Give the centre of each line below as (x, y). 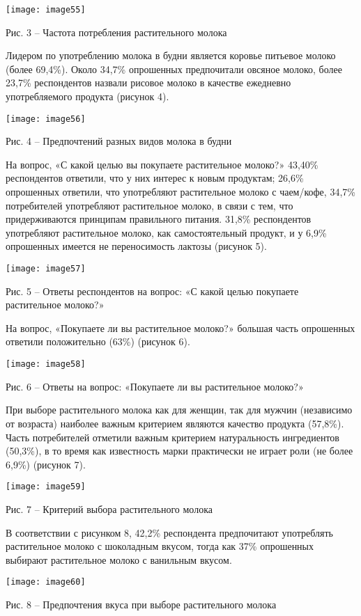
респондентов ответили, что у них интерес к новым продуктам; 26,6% (155, 178)
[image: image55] (46, 10)
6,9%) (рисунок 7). (46, 464)
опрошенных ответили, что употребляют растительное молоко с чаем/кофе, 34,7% (180, 192)
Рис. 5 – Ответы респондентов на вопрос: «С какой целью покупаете (152, 291)
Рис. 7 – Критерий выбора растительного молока (109, 508)
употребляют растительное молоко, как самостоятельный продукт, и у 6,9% (166, 232)
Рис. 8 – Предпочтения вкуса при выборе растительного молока (141, 604)
